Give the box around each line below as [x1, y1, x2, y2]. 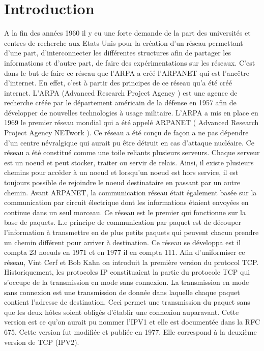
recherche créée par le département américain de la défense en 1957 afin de [4, 97, 237, 108]
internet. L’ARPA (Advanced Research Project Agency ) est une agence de [4, 87, 238, 98]
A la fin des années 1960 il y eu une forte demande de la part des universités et [4, 27, 251, 38]
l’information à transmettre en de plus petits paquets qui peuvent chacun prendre [4, 227, 259, 237]
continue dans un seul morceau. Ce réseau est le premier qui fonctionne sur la [4, 207, 246, 217]
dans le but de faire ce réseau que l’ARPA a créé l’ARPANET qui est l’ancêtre [4, 67, 249, 78]
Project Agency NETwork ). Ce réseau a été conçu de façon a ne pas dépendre [4, 127, 249, 138]
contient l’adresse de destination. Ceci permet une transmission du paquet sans [4, 297, 250, 307]
